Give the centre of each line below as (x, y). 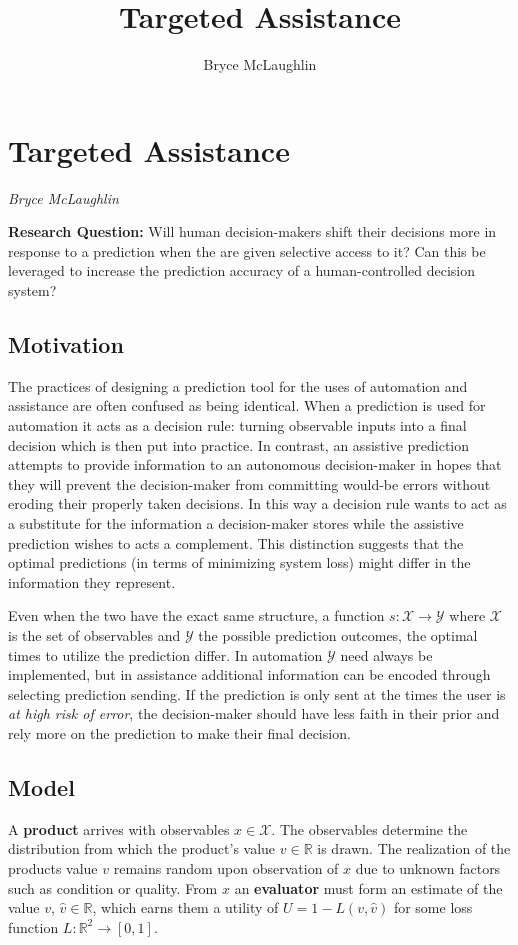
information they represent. (92, 581)
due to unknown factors (428, 867)
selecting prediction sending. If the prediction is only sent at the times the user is (257, 693)
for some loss (433, 907)
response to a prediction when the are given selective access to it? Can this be (247, 250)
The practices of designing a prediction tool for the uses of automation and (238, 385)
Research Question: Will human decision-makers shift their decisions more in (252, 231)
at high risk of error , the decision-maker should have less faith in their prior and (254, 713)
